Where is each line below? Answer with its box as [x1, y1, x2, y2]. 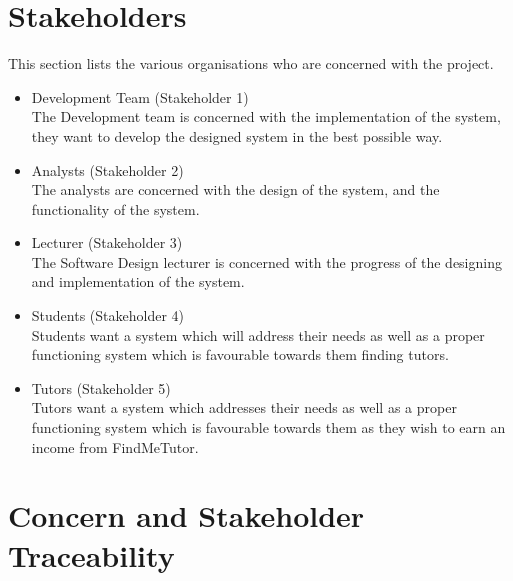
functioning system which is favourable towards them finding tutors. [31, 344, 449, 365]
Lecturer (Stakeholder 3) [31, 232, 183, 253]
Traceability [8, 534, 175, 575]
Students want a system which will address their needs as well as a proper [31, 324, 485, 345]
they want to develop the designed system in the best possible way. [31, 125, 443, 146]
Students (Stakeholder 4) [31, 305, 184, 326]
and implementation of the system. [31, 271, 245, 292]
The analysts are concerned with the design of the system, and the [31, 179, 440, 200]
